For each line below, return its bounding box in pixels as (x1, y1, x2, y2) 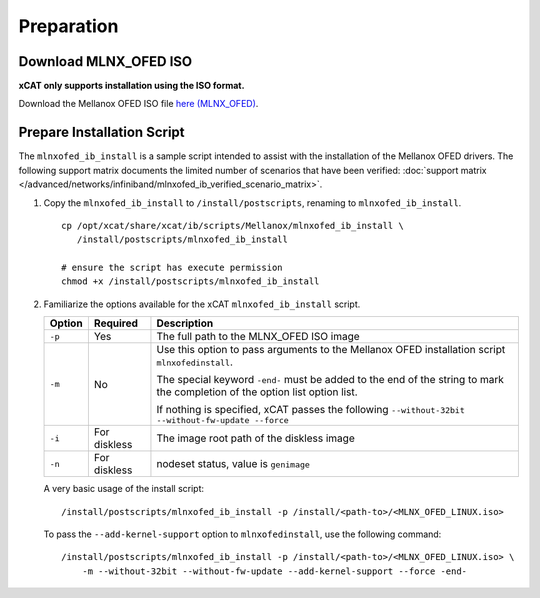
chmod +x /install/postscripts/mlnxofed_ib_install (61, 276, 320, 287)
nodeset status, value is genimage (156, 457, 310, 471)
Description (156, 316, 214, 330)
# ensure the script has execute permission (61, 262, 284, 274)
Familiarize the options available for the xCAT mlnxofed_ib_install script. (43, 298, 361, 310)
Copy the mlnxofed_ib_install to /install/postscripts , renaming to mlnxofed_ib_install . (43, 196, 462, 209)
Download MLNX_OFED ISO (18, 53, 193, 70)
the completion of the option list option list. (156, 385, 359, 399)
